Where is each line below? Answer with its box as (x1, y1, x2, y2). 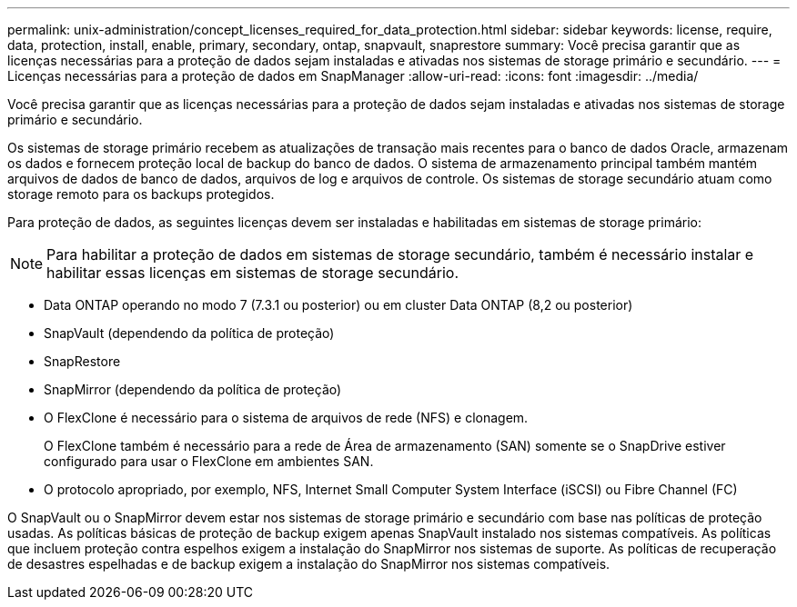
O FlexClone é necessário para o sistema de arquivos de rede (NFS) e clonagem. (44, 410, 529, 425)
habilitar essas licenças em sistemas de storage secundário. (46, 264, 459, 282)
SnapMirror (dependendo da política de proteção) (44, 382, 342, 397)
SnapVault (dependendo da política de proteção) (44, 325, 335, 341)
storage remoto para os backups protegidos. (7, 186, 275, 202)
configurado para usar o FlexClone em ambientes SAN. (44, 453, 374, 469)
